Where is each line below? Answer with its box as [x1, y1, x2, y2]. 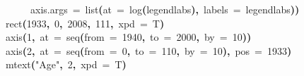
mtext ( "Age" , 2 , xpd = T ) [6, 57, 127, 72]
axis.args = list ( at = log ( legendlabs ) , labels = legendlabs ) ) [30, 2, 300, 16]
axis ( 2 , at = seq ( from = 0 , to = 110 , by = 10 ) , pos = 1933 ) [6, 43, 292, 58]
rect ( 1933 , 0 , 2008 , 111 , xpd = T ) [6, 15, 165, 30]
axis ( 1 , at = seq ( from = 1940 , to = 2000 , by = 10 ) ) [6, 30, 252, 44]
